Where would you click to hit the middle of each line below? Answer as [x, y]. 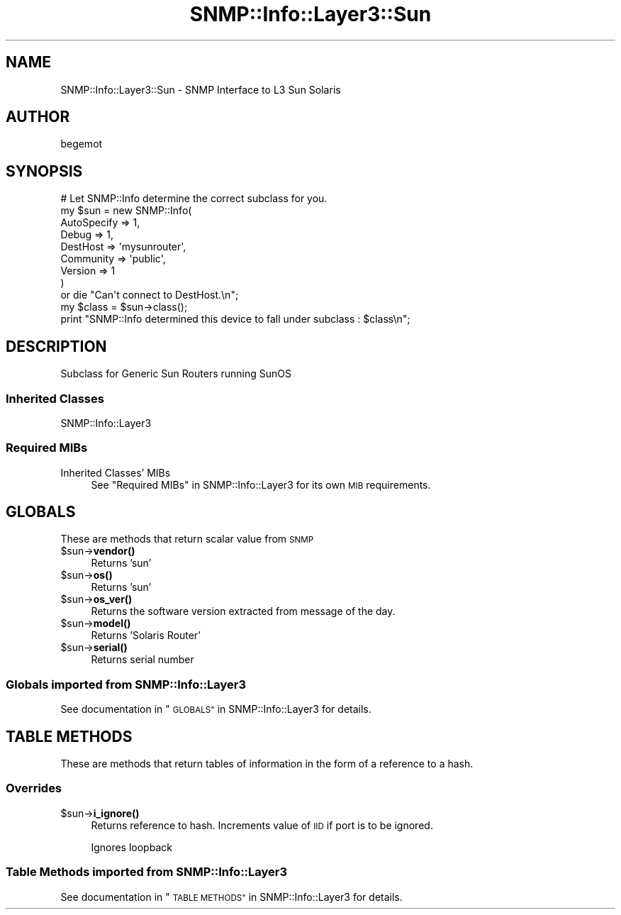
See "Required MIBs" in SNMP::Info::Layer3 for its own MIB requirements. [261, 484]
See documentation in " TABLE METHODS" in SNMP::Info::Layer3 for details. [231, 897]
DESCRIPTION [56, 346]
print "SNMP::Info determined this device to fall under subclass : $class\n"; [235, 319]
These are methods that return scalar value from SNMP [187, 539]
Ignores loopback [132, 847]
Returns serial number [142, 660]
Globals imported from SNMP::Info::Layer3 [126, 684]
